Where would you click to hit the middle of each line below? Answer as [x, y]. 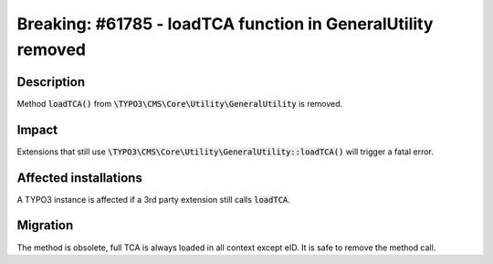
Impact [37, 129]
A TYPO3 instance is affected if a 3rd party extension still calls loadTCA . [154, 199]
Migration [45, 225]
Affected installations [80, 178]
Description [51, 82]
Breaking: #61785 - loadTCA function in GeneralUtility [225, 24]
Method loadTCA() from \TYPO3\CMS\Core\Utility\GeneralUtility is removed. [180, 103]
